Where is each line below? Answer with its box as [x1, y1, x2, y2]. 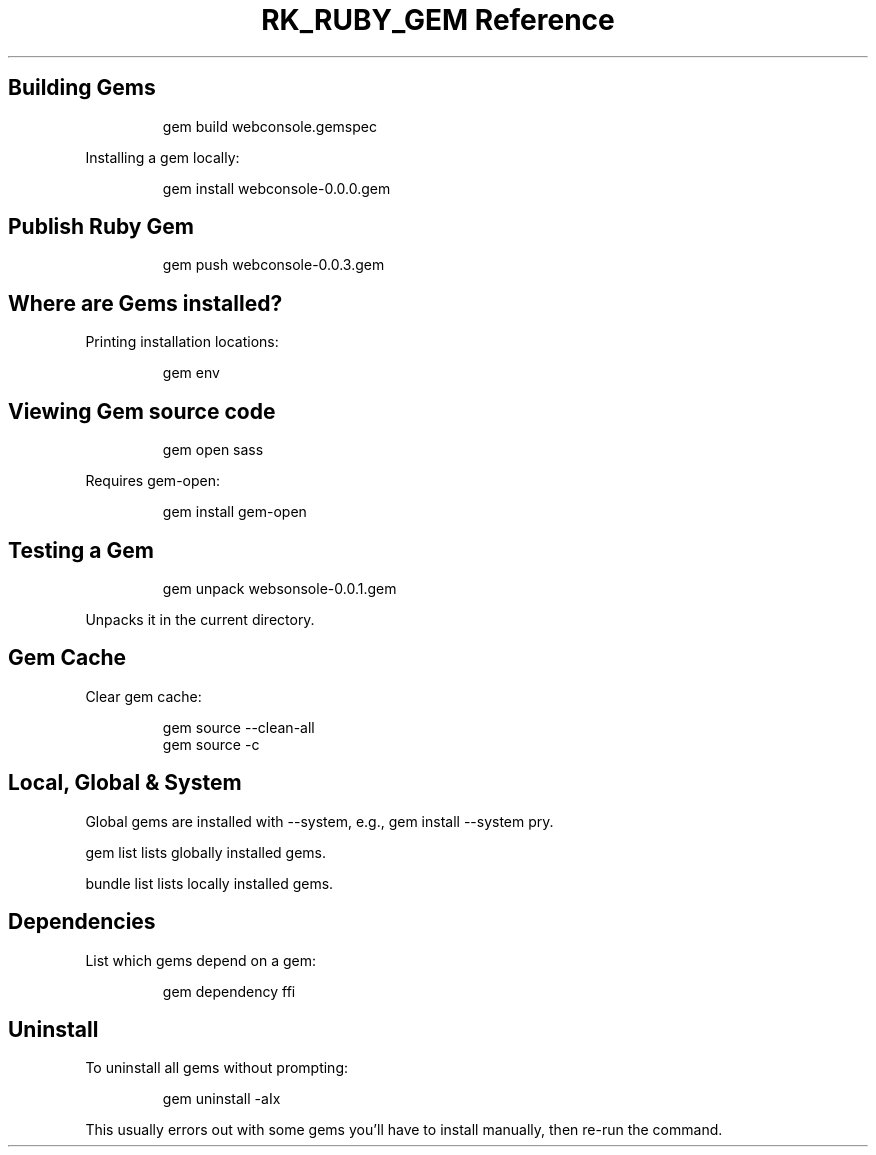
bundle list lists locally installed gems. [85, 874, 334, 892]
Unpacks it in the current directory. [85, 610, 315, 628]
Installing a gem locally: [85, 148, 240, 166]
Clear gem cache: [85, 687, 202, 705]
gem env [162, 364, 220, 382]
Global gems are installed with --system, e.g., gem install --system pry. [85, 812, 554, 830]
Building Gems [8, 75, 156, 101]
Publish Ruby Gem [8, 214, 194, 240]
